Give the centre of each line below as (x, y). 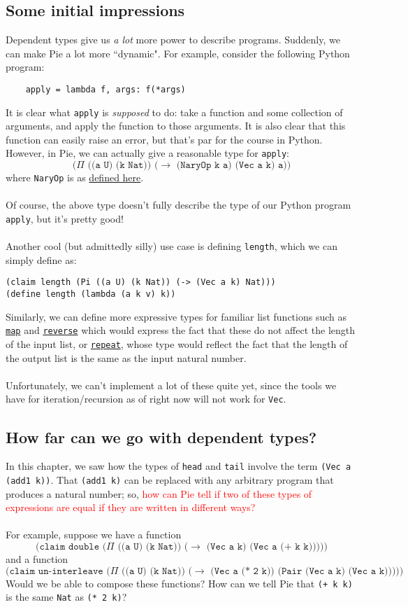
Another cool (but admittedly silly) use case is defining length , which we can (172, 246)
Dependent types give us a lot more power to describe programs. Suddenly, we (173, 40)
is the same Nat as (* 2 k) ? (66, 597)
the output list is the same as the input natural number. (126, 357)
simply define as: (41, 259)
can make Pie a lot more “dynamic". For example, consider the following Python (178, 53)
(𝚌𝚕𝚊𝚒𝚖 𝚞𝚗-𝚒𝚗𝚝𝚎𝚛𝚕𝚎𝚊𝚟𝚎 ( (58, 571)
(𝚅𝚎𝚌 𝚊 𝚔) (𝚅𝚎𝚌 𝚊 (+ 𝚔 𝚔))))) (267, 547)
